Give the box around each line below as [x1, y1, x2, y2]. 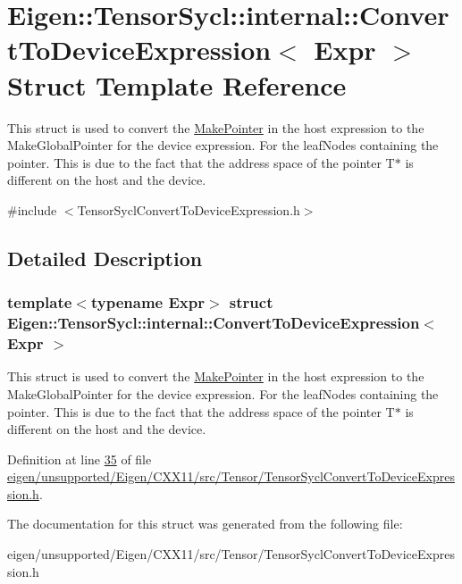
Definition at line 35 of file [7, 449, 152, 468]
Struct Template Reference [7, 66, 347, 103]
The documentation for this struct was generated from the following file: [7, 514, 403, 533]
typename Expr [90, 291, 205, 313]
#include [7, 200, 57, 219]
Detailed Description [7, 244, 203, 271]
